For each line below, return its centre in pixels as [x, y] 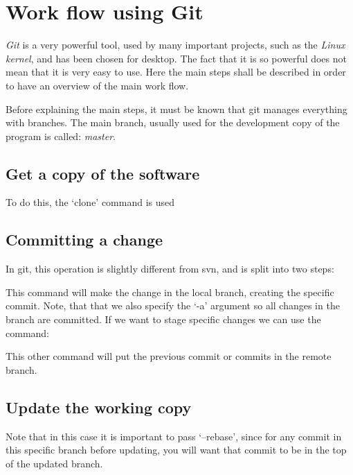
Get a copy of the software [103, 173]
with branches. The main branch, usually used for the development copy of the [173, 122]
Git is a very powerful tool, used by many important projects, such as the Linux [175, 45]
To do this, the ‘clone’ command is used [90, 202]
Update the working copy [99, 407]
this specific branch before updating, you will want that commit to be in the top [176, 450]
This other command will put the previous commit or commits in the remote [169, 356]
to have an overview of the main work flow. [97, 85]
